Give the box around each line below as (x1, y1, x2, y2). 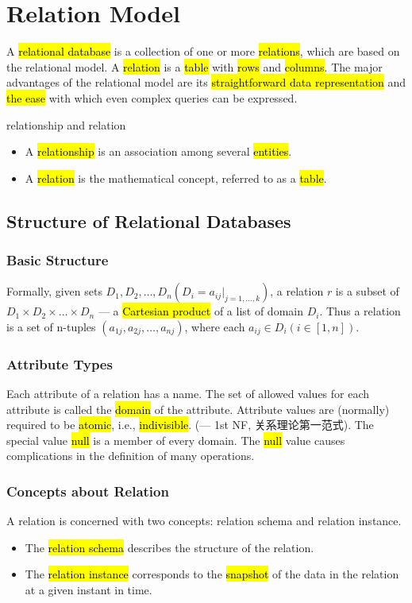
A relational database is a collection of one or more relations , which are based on (6, 43, 400, 60)
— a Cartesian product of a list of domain (98, 303, 303, 319)
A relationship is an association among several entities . (25, 143, 292, 160)
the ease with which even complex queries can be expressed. (6, 89, 298, 106)
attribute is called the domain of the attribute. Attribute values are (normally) (6, 400, 390, 417)
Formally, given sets (6, 283, 102, 300)
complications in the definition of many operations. (6, 447, 255, 464)
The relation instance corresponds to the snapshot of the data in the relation (25, 566, 399, 582)
